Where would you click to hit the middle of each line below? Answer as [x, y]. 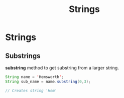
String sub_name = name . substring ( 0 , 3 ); [48, 81]
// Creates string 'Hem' [31, 90]
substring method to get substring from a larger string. [62, 68]
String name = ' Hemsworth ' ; [35, 77]
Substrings [23, 56]
